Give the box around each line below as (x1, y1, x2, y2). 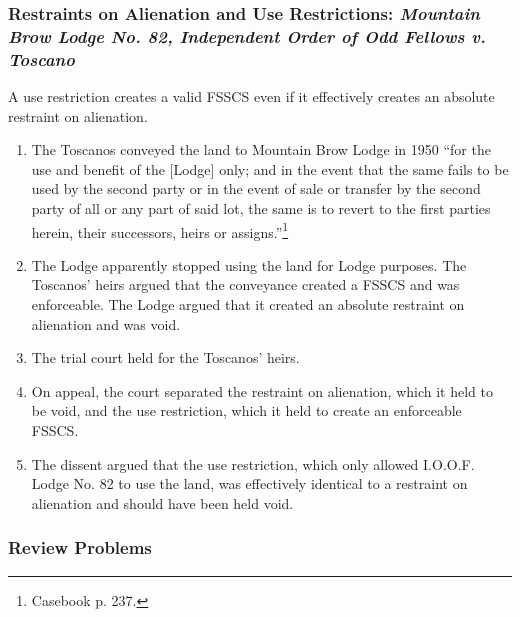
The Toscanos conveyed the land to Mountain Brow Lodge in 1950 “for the (31, 139, 491, 160)
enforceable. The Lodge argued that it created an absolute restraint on (31, 294, 465, 315)
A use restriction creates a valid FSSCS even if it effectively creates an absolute (8, 86, 495, 107)
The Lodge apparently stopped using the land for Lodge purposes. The (31, 254, 467, 275)
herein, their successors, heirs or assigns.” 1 (31, 218, 289, 242)
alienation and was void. (31, 313, 181, 334)
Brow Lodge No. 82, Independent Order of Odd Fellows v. (8, 23, 486, 48)
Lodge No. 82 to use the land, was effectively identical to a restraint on (31, 473, 468, 494)
